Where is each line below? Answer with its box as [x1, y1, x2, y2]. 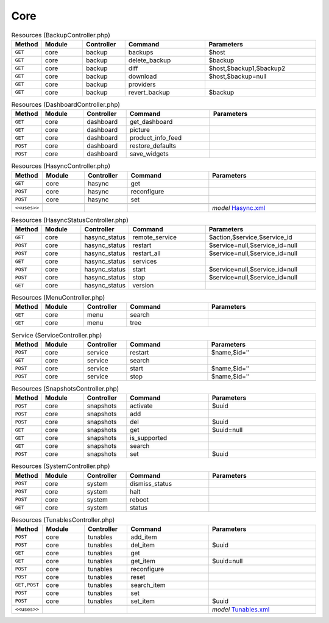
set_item [130, 597, 155, 605]
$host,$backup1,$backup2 [208, 64, 286, 73]
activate [130, 402, 153, 410]
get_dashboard [129, 118, 173, 126]
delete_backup [128, 56, 171, 64]
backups [128, 48, 154, 56]
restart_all [132, 249, 161, 257]
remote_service [132, 233, 177, 242]
